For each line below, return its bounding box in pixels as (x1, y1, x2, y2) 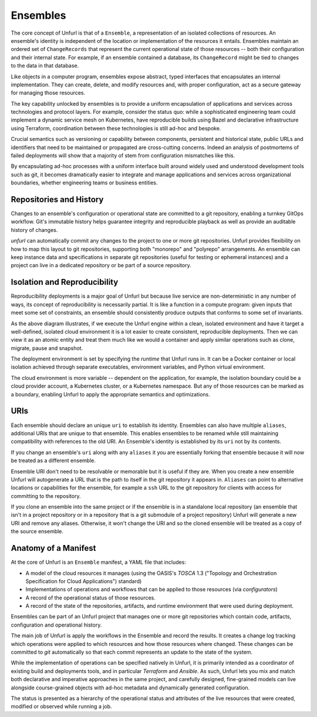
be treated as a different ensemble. (11, 457, 96, 464)
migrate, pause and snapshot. (11, 344, 83, 352)
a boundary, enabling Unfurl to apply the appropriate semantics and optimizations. (11, 391, 211, 398)
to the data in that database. (11, 62, 79, 69)
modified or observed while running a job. (11, 703, 112, 710)
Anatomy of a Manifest (11, 543, 96, 553)
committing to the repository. (11, 492, 81, 499)
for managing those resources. (11, 89, 86, 96)
